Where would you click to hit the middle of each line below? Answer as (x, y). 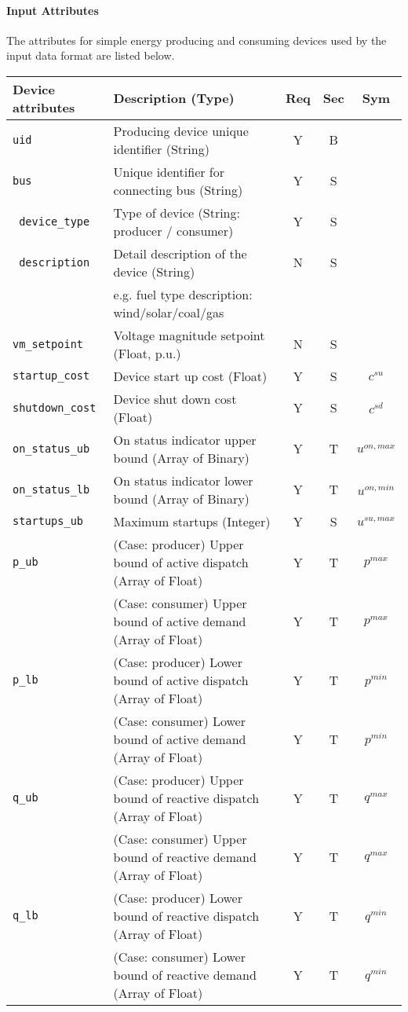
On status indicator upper (185, 439)
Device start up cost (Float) (190, 376)
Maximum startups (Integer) (192, 521)
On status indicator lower (183, 480)
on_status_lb (51, 489)
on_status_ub (51, 448)
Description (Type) (174, 98)
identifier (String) (161, 148)
